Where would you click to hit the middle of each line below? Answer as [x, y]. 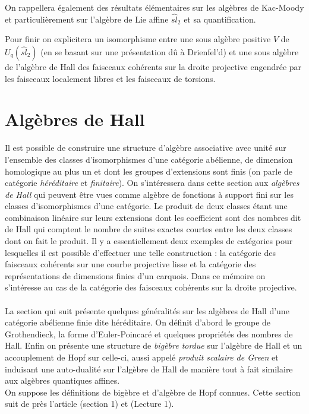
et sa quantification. [220, 19]
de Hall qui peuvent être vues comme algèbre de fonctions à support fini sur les [149, 194]
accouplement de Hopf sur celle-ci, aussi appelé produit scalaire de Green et [142, 357]
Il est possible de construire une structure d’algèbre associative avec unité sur [146, 148]
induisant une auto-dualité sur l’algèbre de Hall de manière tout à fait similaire [149, 369]
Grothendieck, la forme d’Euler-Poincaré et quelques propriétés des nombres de [149, 334]
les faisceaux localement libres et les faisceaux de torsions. [110, 78]
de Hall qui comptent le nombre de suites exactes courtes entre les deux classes [149, 229]
